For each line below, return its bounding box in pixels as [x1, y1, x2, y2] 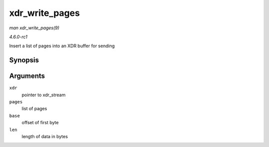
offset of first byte [21, 120, 59, 126]
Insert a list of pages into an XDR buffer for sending [9, 43, 115, 49]
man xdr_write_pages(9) [9, 25, 60, 31]
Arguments [9, 72, 45, 80]
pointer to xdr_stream [21, 92, 66, 98]
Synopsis [9, 56, 39, 65]
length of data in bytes [21, 133, 68, 139]
